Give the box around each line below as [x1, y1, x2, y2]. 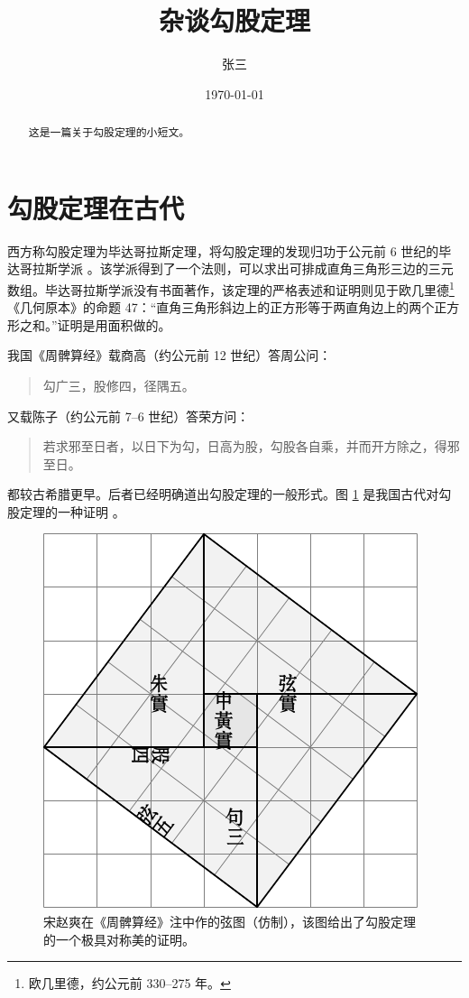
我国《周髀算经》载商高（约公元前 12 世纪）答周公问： [7, 346, 332, 365]
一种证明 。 [57, 502, 125, 521]
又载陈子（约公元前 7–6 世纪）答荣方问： [7, 406, 250, 425]
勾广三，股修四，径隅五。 [42, 375, 195, 394]
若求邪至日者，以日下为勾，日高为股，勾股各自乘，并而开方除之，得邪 [42, 437, 460, 456]
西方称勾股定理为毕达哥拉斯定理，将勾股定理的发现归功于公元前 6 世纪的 [7, 241, 439, 260]
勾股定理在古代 [7, 189, 185, 226]
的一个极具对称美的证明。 [43, 929, 195, 948]
